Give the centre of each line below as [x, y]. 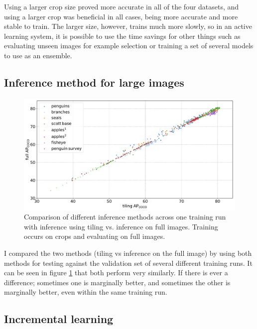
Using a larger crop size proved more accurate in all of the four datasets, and [122, 6]
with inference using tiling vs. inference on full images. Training [121, 226]
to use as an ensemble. [38, 55]
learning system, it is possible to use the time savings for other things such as [122, 36]
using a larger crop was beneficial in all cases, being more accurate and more [121, 16]
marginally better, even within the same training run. [86, 292]
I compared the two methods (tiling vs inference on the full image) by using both [128, 253]
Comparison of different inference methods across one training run [125, 217]
